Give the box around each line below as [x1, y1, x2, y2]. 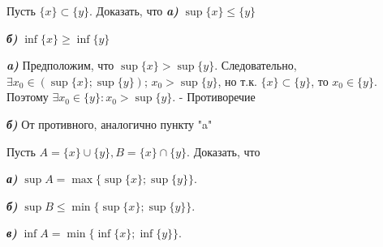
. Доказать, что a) [89, 2, 179, 19]
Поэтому [6, 88, 49, 105]
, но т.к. [217, 72, 257, 89]
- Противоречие [179, 88, 256, 105]
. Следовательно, [214, 57, 297, 74]
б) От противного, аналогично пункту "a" [6, 115, 213, 132]
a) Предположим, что [6, 57, 114, 74]
